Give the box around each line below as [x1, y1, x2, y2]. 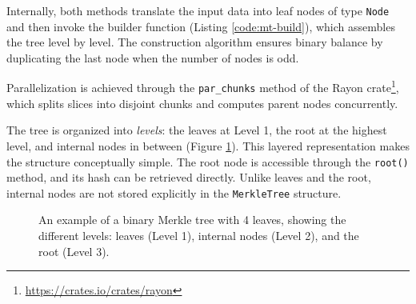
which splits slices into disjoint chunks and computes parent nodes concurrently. [6, 94, 398, 111]
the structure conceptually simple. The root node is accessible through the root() [6, 153, 409, 170]
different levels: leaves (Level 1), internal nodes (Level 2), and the [38, 227, 359, 244]
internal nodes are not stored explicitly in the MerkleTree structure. [6, 184, 342, 201]
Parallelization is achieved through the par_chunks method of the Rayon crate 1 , [6, 77, 399, 96]
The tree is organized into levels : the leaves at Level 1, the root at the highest [6, 122, 387, 138]
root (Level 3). [38, 242, 110, 259]
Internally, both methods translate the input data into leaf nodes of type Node [6, 2, 390, 18]
